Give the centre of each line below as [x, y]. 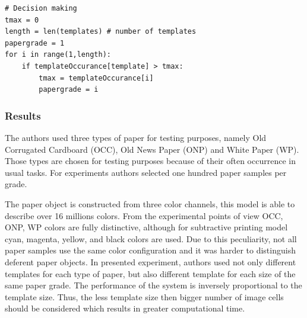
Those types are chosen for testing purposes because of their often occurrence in [150, 161]
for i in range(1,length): [58, 55]
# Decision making [41, 8]
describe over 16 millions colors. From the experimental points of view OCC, [144, 215]
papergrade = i [69, 90]
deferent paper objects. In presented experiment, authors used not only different [151, 261]
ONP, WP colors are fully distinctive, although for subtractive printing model [146, 227]
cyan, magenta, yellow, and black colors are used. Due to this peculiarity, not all [151, 238]
